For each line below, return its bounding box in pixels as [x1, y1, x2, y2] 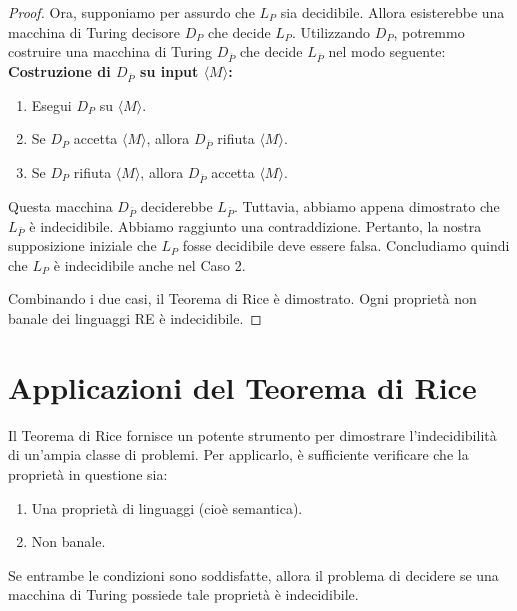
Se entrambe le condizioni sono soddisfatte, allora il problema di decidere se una [8, 564, 499, 585]
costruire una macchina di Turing [8, 41, 212, 62]
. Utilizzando [291, 21, 371, 42]
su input [140, 60, 199, 81]
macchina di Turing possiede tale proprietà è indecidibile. [8, 584, 359, 605]
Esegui [31, 94, 72, 115]
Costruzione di [8, 60, 111, 81]
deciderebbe [140, 195, 213, 216]
